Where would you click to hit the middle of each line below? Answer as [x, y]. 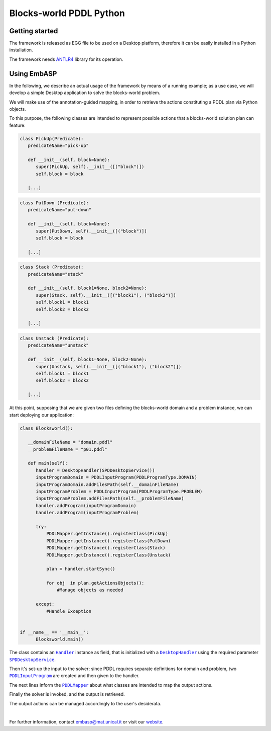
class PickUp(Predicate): [52, 139]
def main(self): [48, 463]
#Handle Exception [69, 611]
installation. [21, 50]
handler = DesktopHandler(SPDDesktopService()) [95, 470]
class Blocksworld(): [46, 428]
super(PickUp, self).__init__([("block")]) [90, 167]
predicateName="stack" [56, 274]
